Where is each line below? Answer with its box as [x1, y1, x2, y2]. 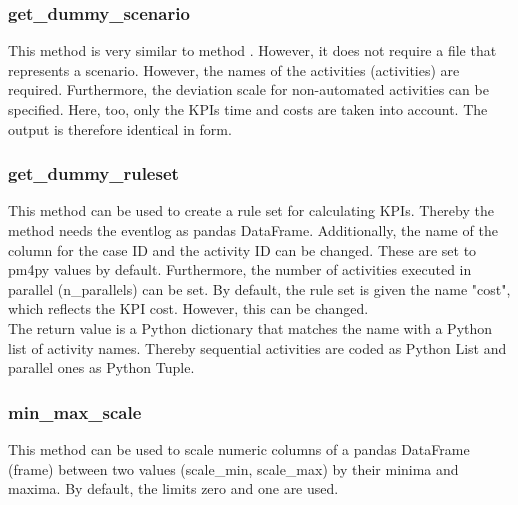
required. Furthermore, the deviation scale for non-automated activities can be [8, 79, 489, 100]
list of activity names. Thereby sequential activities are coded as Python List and [8, 337, 507, 358]
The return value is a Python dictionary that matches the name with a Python [8, 317, 493, 338]
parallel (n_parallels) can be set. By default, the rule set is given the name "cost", [8, 278, 511, 299]
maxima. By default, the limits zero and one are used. [8, 478, 339, 499]
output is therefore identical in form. [8, 118, 232, 139]
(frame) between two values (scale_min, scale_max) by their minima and [8, 458, 459, 479]
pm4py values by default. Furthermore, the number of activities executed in [8, 259, 472, 280]
